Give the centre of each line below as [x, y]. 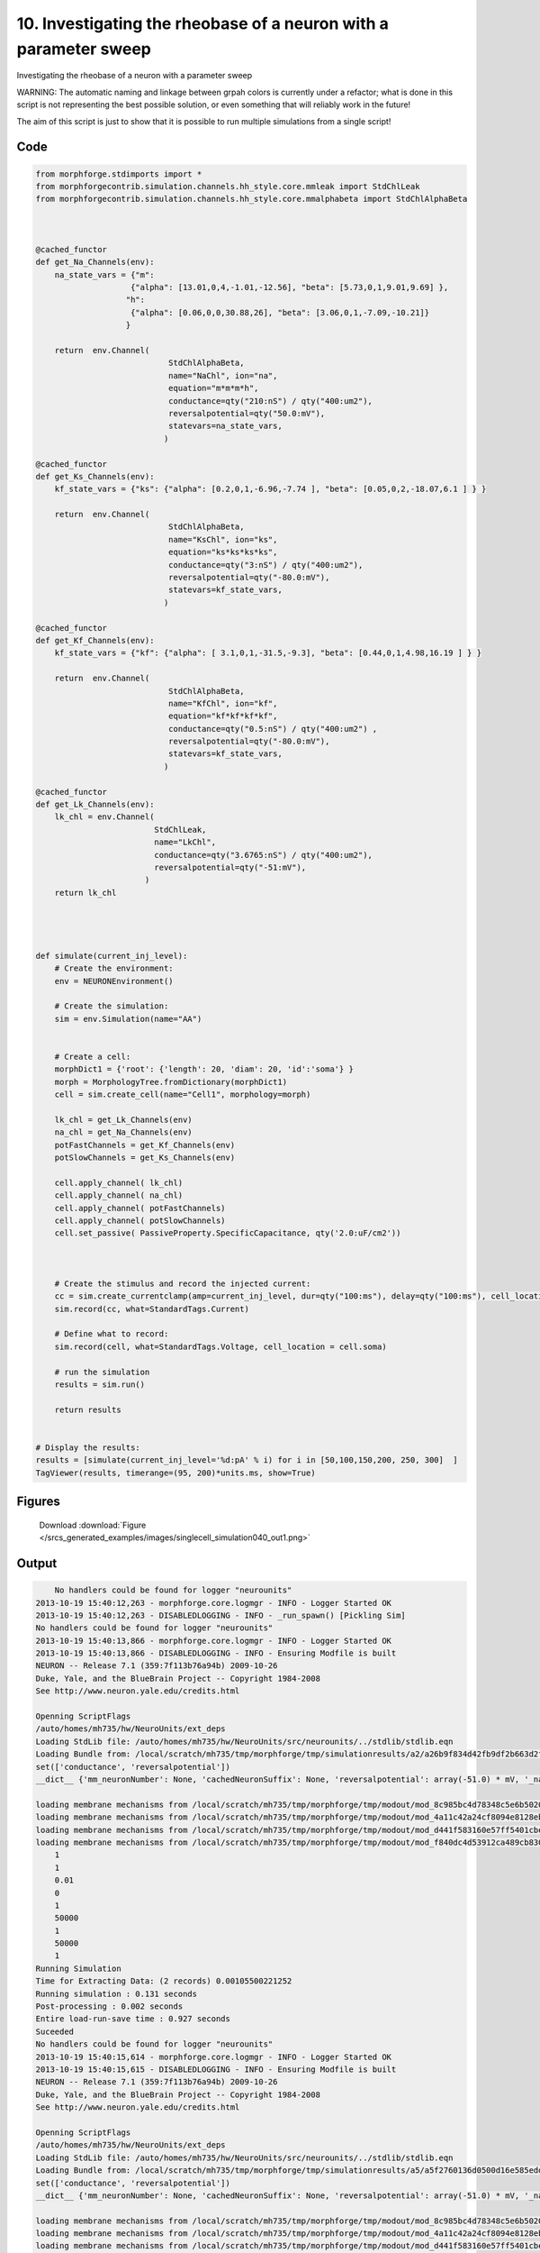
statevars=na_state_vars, [225, 426]
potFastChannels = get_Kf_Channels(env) [145, 1145]
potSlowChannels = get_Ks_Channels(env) [145, 1157]
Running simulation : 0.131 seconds [117, 1993]
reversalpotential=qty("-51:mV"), [230, 867]
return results [88, 1409]
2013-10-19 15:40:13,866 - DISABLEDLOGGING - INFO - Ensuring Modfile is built [216, 1653]
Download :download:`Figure [93, 1525]
